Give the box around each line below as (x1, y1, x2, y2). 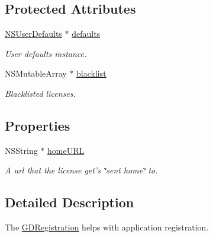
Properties (5, 116, 70, 134)
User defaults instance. (5, 47, 87, 59)
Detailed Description (5, 193, 134, 211)
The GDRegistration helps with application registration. (5, 221, 209, 233)
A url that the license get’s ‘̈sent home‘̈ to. (5, 164, 158, 176)
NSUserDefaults (5, 27, 62, 40)
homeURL (47, 144, 85, 156)
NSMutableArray (5, 67, 67, 80)
